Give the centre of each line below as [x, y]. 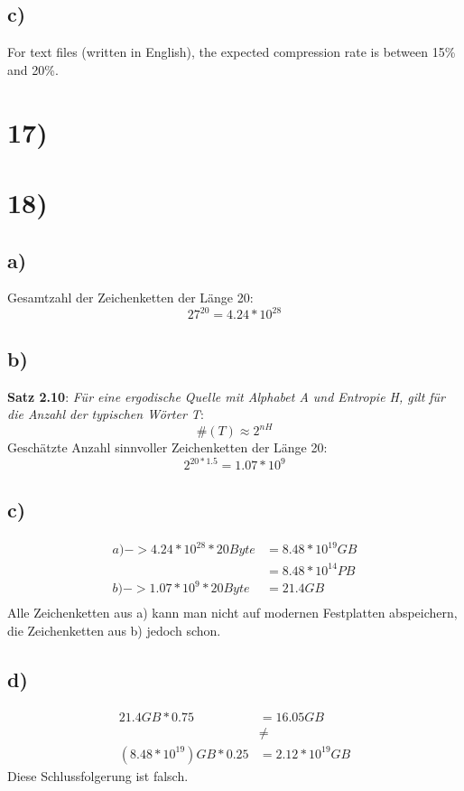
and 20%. [33, 69]
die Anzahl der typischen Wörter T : [106, 414]
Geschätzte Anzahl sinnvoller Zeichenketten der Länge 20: [167, 447]
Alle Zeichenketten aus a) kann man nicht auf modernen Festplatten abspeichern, [232, 613]
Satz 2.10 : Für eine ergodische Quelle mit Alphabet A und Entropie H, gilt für [227, 396]
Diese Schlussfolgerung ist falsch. [98, 775]
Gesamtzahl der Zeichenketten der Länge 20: [130, 298]
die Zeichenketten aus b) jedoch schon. [114, 630]
